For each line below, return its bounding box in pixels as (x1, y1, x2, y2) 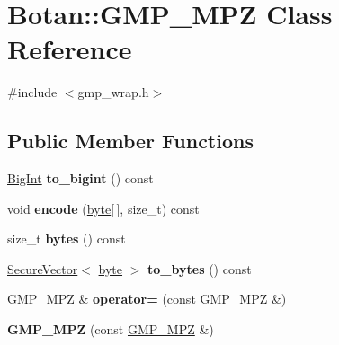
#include (7, 83, 58, 102)
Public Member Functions (7, 127, 254, 155)
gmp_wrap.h (77, 83, 149, 102)
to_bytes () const (147, 259, 252, 278)
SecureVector (7, 259, 78, 278)
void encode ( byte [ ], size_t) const (7, 199, 200, 217)
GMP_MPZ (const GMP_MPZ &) (7, 320, 214, 339)
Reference (7, 31, 132, 67)
